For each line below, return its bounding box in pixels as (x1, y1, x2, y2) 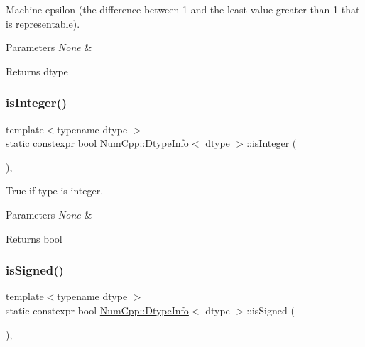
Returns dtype (6, 63, 68, 78)
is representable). (6, 16, 80, 31)
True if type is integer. (6, 183, 104, 198)
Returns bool (6, 231, 62, 246)
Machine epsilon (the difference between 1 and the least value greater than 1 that (6, 2, 360, 16)
